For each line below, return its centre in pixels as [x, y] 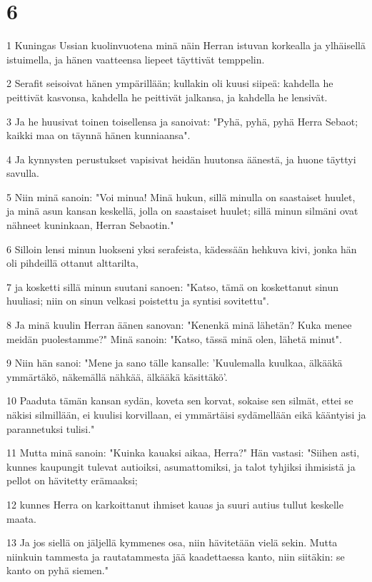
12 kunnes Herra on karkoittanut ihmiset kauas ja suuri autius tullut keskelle [175, 504]
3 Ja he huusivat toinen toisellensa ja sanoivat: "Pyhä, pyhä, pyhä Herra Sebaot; [182, 121]
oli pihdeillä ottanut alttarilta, [72, 263]
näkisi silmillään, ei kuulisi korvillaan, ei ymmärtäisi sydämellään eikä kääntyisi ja [186, 414]
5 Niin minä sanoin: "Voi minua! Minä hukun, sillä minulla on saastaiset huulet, [181, 196]
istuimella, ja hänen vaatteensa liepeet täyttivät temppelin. [136, 59]
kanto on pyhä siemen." [57, 570]
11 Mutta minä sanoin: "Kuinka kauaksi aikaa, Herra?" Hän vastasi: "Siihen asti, [183, 453]
